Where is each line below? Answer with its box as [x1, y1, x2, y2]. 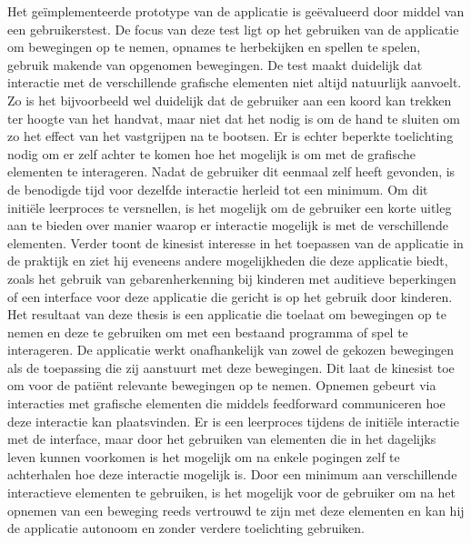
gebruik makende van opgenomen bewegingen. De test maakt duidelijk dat [7, 55, 423, 74]
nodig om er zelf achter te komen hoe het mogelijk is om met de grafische [7, 144, 416, 163]
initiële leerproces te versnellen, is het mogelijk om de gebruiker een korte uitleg [7, 197, 452, 216]
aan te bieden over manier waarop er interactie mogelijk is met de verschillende [7, 216, 448, 235]
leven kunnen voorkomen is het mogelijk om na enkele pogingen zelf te [7, 447, 400, 466]
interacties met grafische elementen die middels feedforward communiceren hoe [7, 394, 446, 413]
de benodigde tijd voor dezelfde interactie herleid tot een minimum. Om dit [7, 179, 428, 198]
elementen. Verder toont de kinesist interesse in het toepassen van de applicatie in [7, 233, 464, 252]
